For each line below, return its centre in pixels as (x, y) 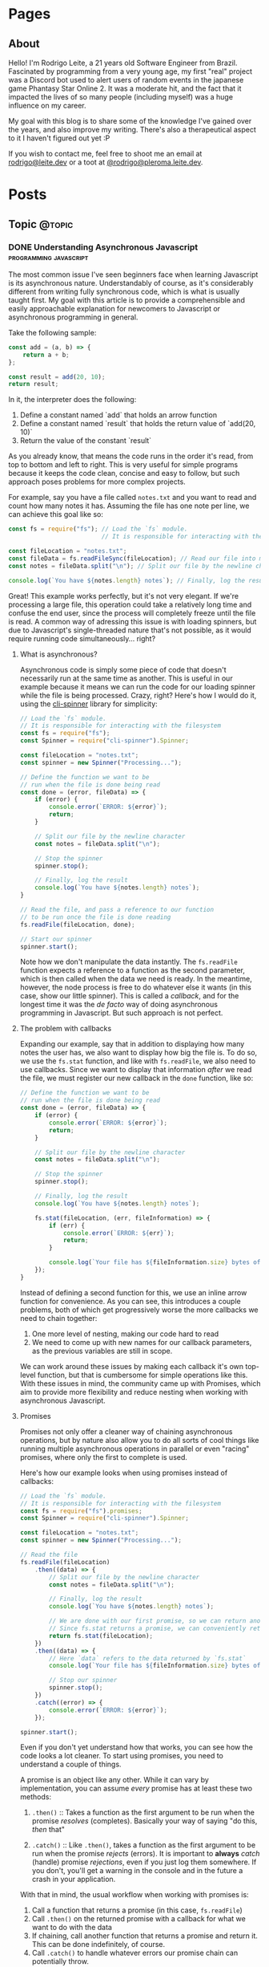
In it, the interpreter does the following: (72, 400)
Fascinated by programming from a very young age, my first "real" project (130, 71)
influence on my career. (47, 106)
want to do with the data (72, 1928)
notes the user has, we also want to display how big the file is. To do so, (139, 1053)
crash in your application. (74, 1880)
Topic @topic (41, 224)
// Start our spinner (56, 939)
